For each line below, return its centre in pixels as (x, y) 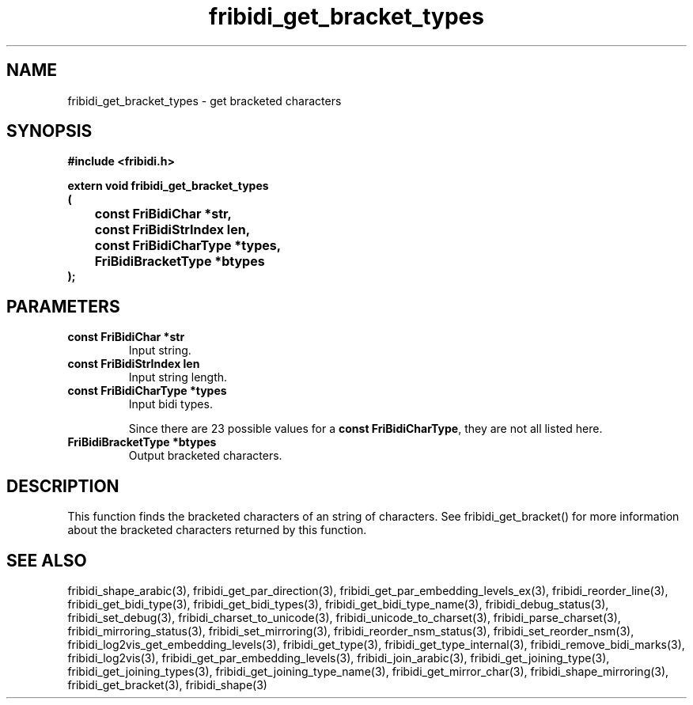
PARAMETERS (63, 306)
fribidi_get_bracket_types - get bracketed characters (204, 100)
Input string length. (178, 377)
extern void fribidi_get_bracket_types (168, 186)
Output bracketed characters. (205, 456)
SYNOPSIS (49, 131)
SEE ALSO (47, 560)
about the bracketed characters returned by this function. (217, 530)
